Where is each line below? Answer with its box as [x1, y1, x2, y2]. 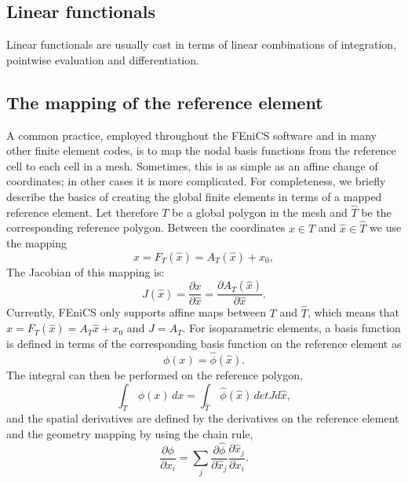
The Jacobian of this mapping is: [6, 263, 165, 280]
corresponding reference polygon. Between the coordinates [6, 219, 286, 236]
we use [370, 219, 402, 236]
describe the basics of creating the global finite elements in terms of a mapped [6, 188, 382, 204]
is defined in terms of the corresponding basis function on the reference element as [6, 335, 402, 352]
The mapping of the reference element [6, 90, 323, 114]
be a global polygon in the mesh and [172, 203, 348, 220]
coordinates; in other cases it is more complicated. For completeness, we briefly [6, 173, 386, 189]
